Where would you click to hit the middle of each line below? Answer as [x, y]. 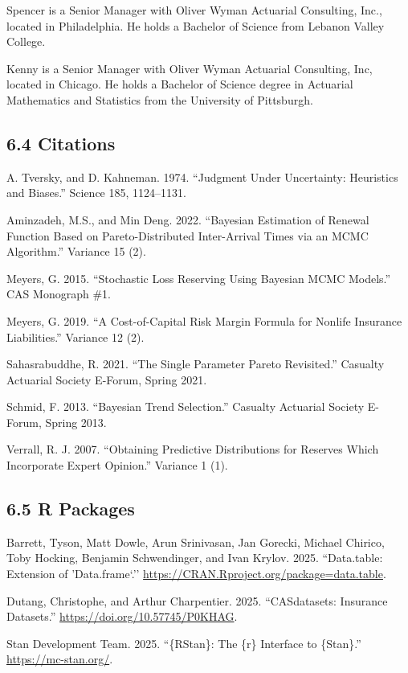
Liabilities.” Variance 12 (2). [75, 336]
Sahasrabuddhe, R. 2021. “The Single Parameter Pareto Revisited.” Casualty [196, 364]
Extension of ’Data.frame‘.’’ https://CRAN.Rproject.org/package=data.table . [196, 574]
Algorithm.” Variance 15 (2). [76, 251]
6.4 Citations [61, 143]
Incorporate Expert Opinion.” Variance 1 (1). [117, 465]
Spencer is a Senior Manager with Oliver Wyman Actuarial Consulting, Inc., [194, 10]
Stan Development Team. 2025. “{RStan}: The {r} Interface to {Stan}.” [184, 643]
